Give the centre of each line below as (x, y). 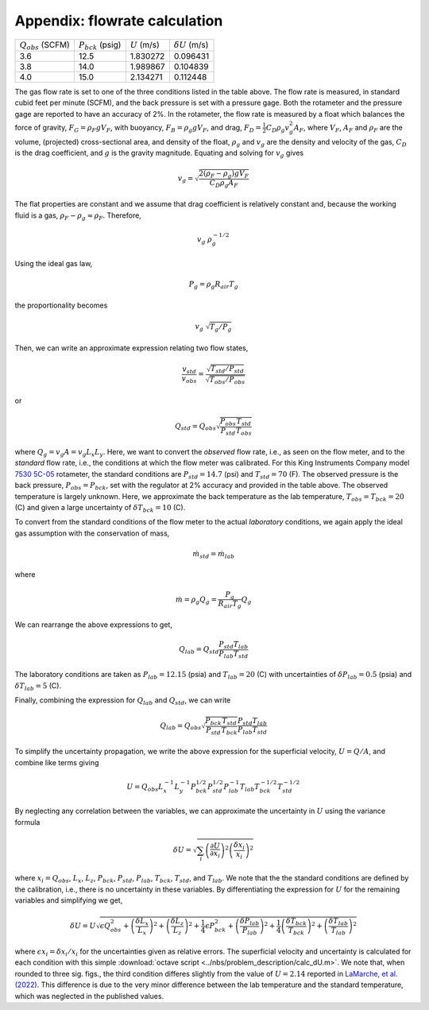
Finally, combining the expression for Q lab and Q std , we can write (123, 701)
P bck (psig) (100, 45)
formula (27, 822)
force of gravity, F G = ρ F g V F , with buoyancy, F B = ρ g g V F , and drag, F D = (138, 128)
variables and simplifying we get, (69, 900)
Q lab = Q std (199, 650)
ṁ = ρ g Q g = (196, 600)
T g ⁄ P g (220, 327)
